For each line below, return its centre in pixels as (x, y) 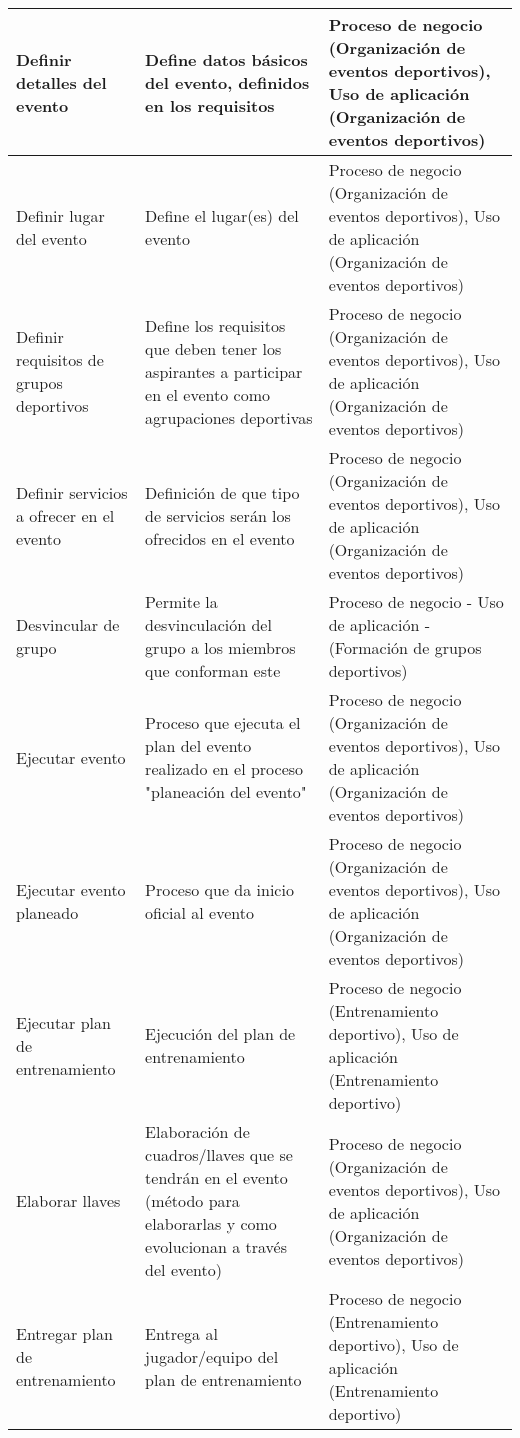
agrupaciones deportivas (229, 417)
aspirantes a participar (224, 371)
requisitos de (60, 359)
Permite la (181, 601)
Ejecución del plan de (220, 1033)
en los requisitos (210, 105)
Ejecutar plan (63, 1022)
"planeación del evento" (226, 791)
